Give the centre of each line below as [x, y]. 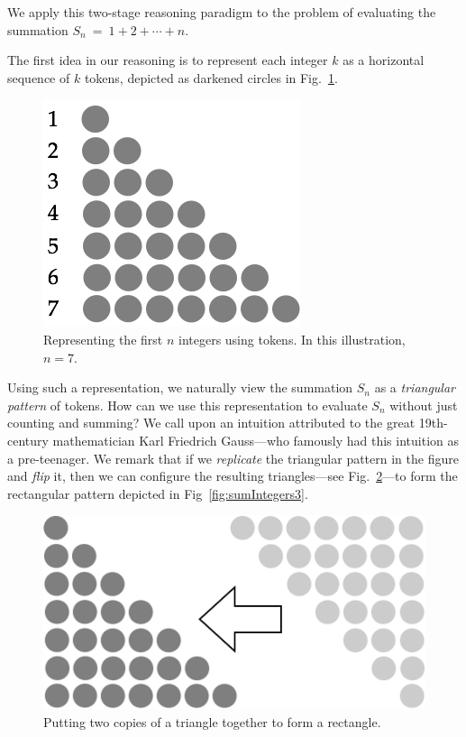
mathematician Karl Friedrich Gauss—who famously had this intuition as [256, 440]
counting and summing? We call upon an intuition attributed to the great [211, 423]
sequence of [39, 77]
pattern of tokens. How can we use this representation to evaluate [187, 405]
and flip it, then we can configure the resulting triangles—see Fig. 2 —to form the [233, 476]
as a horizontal [384, 60]
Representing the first [103, 339]
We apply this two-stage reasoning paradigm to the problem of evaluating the [222, 12]
